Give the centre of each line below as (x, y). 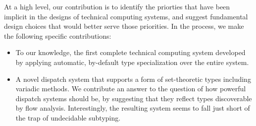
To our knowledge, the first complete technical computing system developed (130, 52)
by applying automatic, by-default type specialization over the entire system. (132, 62)
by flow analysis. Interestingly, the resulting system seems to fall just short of (133, 108)
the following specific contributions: (58, 35)
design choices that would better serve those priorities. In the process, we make (124, 26)
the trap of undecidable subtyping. (68, 117)
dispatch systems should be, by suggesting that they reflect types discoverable (134, 98)
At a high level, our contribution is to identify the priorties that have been (117, 6)
